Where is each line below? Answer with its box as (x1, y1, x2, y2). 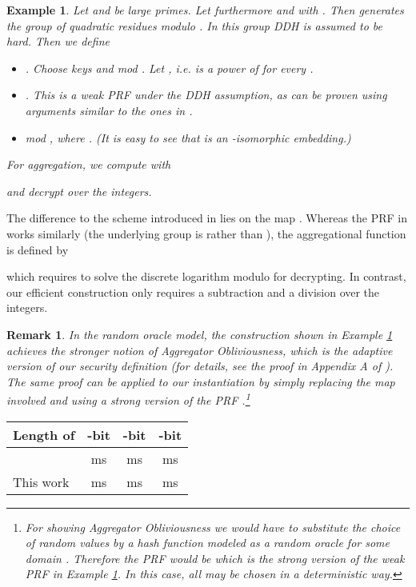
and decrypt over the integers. (6, 182, 152, 199)
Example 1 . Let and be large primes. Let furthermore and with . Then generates (6, 2, 404, 18)
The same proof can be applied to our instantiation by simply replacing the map (6, 373, 395, 389)
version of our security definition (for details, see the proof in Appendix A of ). (6, 357, 394, 374)
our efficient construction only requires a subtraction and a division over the (6, 283, 380, 300)
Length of (13, 425, 75, 444)
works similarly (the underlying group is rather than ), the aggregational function (6, 225, 406, 242)
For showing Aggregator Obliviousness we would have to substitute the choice (25, 518, 401, 535)
